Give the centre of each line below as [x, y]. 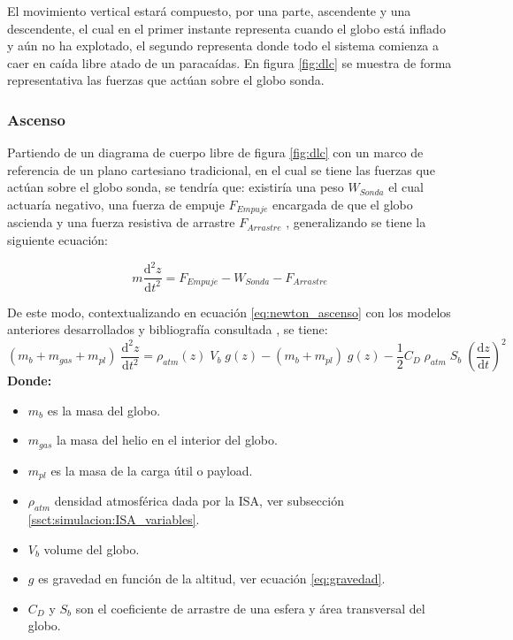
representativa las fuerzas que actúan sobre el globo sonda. [166, 80]
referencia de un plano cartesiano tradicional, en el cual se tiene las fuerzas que [221, 169]
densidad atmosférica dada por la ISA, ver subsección [199, 501]
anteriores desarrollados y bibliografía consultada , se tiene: [168, 329]
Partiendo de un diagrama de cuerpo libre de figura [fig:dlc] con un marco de [215, 152]
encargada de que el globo [343, 204]
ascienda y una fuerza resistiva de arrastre [121, 222]
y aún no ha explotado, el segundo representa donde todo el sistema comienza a [223, 46]
